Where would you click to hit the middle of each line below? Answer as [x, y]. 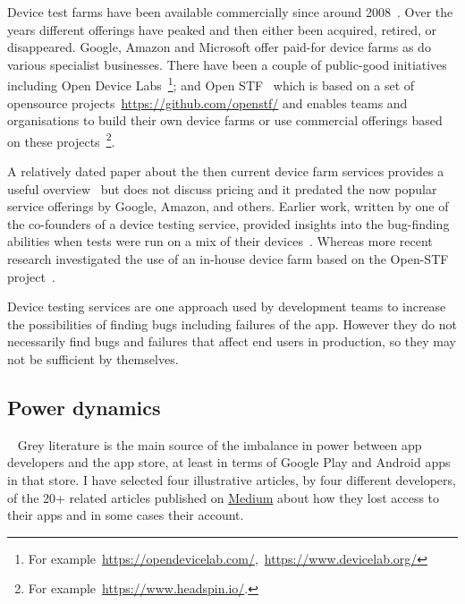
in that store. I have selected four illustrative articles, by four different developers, [232, 479]
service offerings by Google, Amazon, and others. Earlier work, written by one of [228, 206]
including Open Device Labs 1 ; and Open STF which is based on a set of [211, 84]
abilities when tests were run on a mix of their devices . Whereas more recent [220, 241]
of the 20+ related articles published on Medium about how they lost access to [224, 497]
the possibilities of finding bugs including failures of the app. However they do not [232, 323]
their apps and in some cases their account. [126, 515]
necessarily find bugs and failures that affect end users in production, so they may [232, 341]
